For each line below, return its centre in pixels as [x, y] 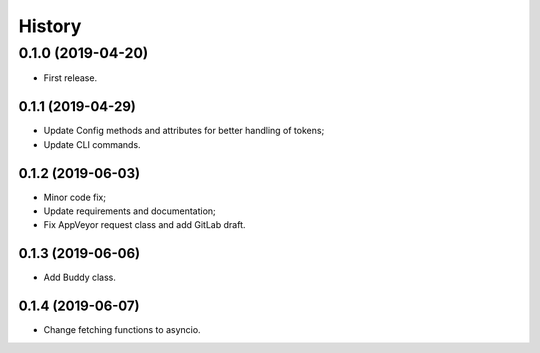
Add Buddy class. [80, 277]
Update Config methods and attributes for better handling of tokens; [184, 131]
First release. [70, 78]
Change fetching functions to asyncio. [122, 330]
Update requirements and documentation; [130, 211]
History [50, 26]
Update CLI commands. [92, 144]
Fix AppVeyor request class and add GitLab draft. [144, 225]
